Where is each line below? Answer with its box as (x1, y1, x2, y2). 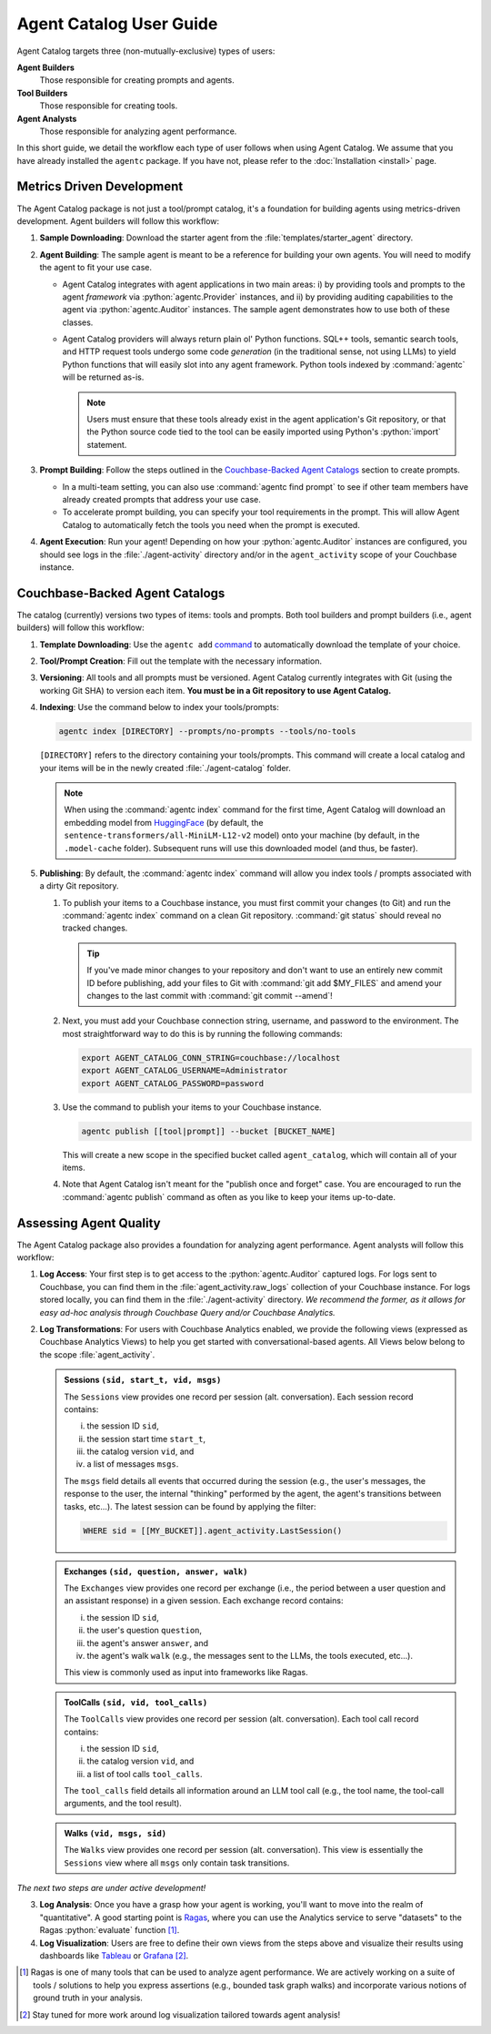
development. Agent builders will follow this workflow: (16, 215, 220, 227)
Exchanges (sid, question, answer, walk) (64, 1566, 248, 1577)
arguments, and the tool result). (64, 1798, 182, 1809)
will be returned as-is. (62, 371, 145, 382)
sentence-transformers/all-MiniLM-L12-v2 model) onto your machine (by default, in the (64, 829, 420, 841)
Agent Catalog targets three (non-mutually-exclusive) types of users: (16, 46, 276, 56)
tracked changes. (62, 922, 128, 933)
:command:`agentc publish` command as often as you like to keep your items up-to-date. (62, 1191, 396, 1202)
